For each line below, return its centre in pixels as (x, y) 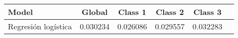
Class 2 (170, 12)
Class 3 (208, 12)
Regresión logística (40, 26)
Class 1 (132, 12)
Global (94, 12)
